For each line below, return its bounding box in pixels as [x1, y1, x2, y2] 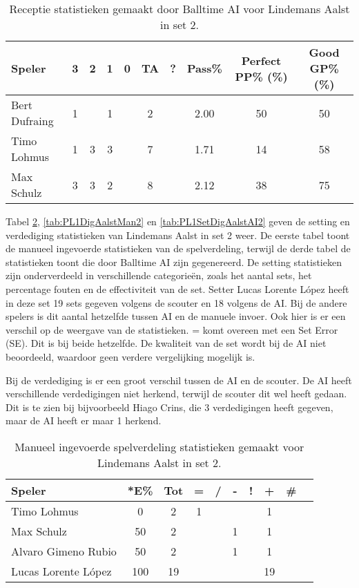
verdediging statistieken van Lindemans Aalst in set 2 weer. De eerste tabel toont [6, 227, 350, 242]
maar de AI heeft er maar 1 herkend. [6, 413, 162, 428]
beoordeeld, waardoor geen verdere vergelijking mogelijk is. [6, 349, 255, 363]
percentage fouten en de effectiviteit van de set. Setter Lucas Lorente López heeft [6, 281, 349, 296]
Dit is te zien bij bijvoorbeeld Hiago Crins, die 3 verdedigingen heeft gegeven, [6, 399, 333, 414]
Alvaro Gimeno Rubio [11, 542, 117, 559]
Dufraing [11, 113, 54, 129]
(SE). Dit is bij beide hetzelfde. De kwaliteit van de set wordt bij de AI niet [6, 336, 327, 350]
